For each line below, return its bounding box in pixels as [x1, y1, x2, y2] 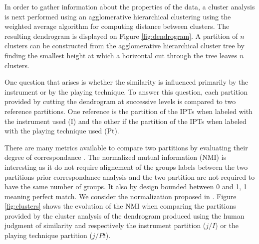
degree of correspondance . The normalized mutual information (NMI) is [4, 152, 227, 162]
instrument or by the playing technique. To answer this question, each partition [4, 86, 248, 97]
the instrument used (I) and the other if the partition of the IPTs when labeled [4, 116, 247, 126]
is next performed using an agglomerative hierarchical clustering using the [4, 11, 231, 21]
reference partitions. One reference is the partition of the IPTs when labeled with [4, 106, 253, 116]
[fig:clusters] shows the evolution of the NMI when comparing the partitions [4, 201, 236, 211]
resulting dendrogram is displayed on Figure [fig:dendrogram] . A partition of [4, 30, 238, 41]
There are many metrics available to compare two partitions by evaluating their [4, 142, 248, 152]
